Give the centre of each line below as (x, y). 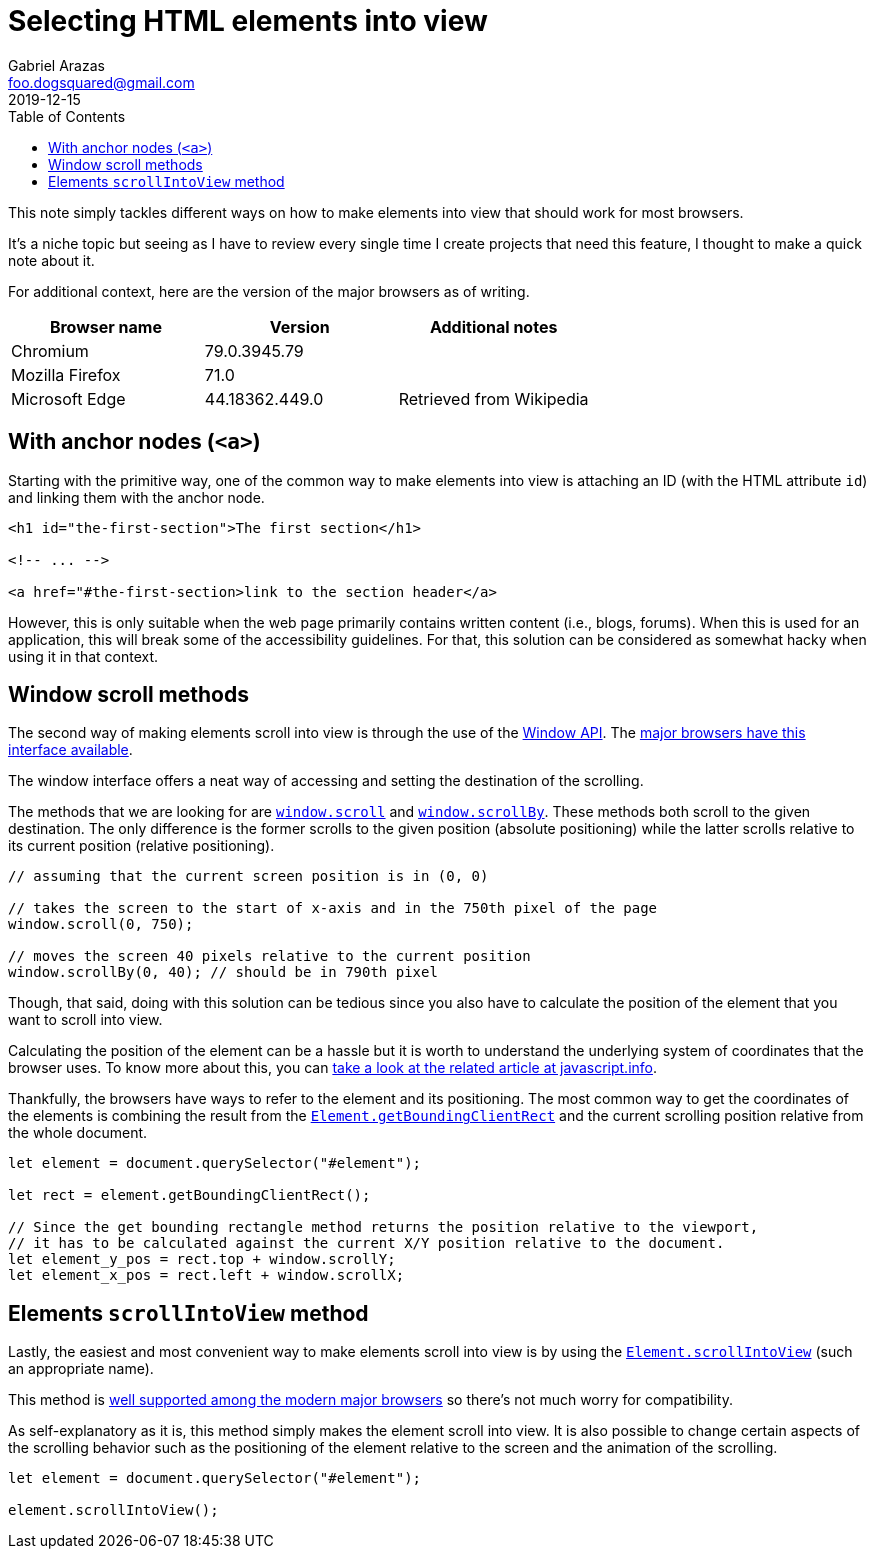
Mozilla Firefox (66, 374)
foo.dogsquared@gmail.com (101, 82)
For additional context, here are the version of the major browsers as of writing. (269, 291)
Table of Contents (67, 116)
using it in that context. (83, 656)
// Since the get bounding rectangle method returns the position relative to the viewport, (383, 1227)
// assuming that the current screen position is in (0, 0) (248, 876)
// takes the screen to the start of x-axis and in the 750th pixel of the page (333, 908)
